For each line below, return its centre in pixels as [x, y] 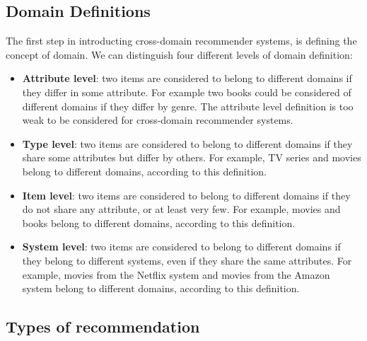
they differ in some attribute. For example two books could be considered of [187, 92]
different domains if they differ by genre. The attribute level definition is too [188, 106]
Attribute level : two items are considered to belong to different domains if [187, 78]
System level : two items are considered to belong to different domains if [181, 247]
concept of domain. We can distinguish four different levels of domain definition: [179, 54]
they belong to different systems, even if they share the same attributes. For [187, 260]
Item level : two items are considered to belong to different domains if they [186, 195]
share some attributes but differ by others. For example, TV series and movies [192, 157]
